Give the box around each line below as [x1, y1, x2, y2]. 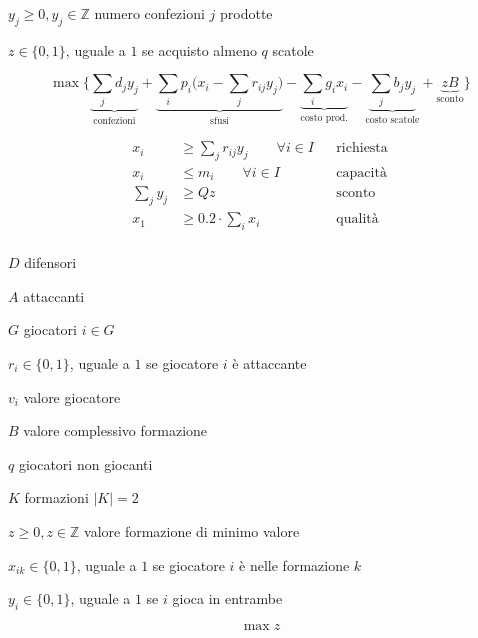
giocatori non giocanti [18, 453, 153, 474]
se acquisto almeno [142, 39, 257, 60]
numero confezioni [94, 3, 205, 23]
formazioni [24, 487, 89, 508]
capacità [336, 166, 387, 180]
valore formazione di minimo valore [84, 520, 300, 541]
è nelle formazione [239, 554, 350, 575]
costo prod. [300, 112, 349, 123]
